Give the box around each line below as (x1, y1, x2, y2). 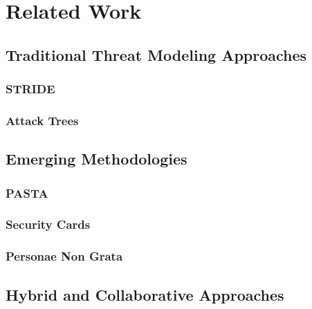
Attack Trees (6, 111, 79, 129)
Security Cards (6, 216, 91, 233)
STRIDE (6, 80, 55, 97)
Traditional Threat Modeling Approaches (6, 44, 307, 65)
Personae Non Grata (6, 247, 123, 265)
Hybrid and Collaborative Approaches (6, 283, 284, 305)
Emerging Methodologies (6, 148, 187, 169)
